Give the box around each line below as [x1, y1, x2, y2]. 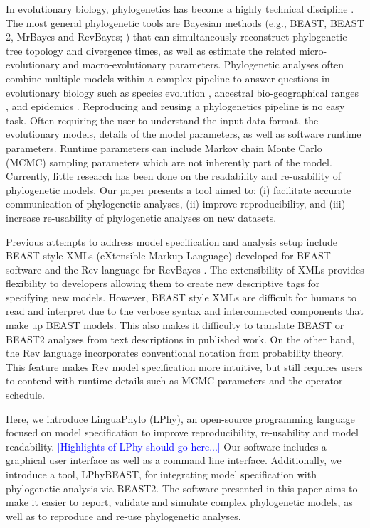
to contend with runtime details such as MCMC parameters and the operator [6, 373, 343, 388]
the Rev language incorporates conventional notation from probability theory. [6, 345, 344, 360]
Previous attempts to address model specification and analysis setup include [6, 234, 338, 249]
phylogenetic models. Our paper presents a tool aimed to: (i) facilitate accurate [6, 182, 351, 197]
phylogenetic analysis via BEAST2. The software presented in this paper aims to [6, 480, 358, 495]
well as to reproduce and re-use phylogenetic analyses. [6, 508, 241, 523]
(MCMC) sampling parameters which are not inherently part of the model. [6, 154, 332, 169]
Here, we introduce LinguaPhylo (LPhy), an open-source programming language [6, 411, 355, 426]
